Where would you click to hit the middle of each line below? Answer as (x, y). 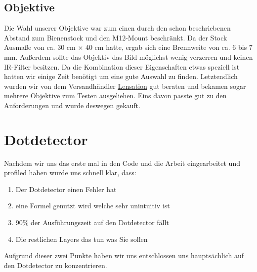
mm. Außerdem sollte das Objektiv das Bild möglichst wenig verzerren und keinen (128, 57)
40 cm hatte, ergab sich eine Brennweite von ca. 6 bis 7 (169, 47)
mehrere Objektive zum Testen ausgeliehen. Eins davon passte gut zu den (115, 96)
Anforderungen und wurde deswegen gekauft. (72, 105)
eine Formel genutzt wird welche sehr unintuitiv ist (93, 206)
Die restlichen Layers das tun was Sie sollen (82, 239)
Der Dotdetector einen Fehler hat (66, 189)
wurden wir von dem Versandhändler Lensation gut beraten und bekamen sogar (125, 86)
